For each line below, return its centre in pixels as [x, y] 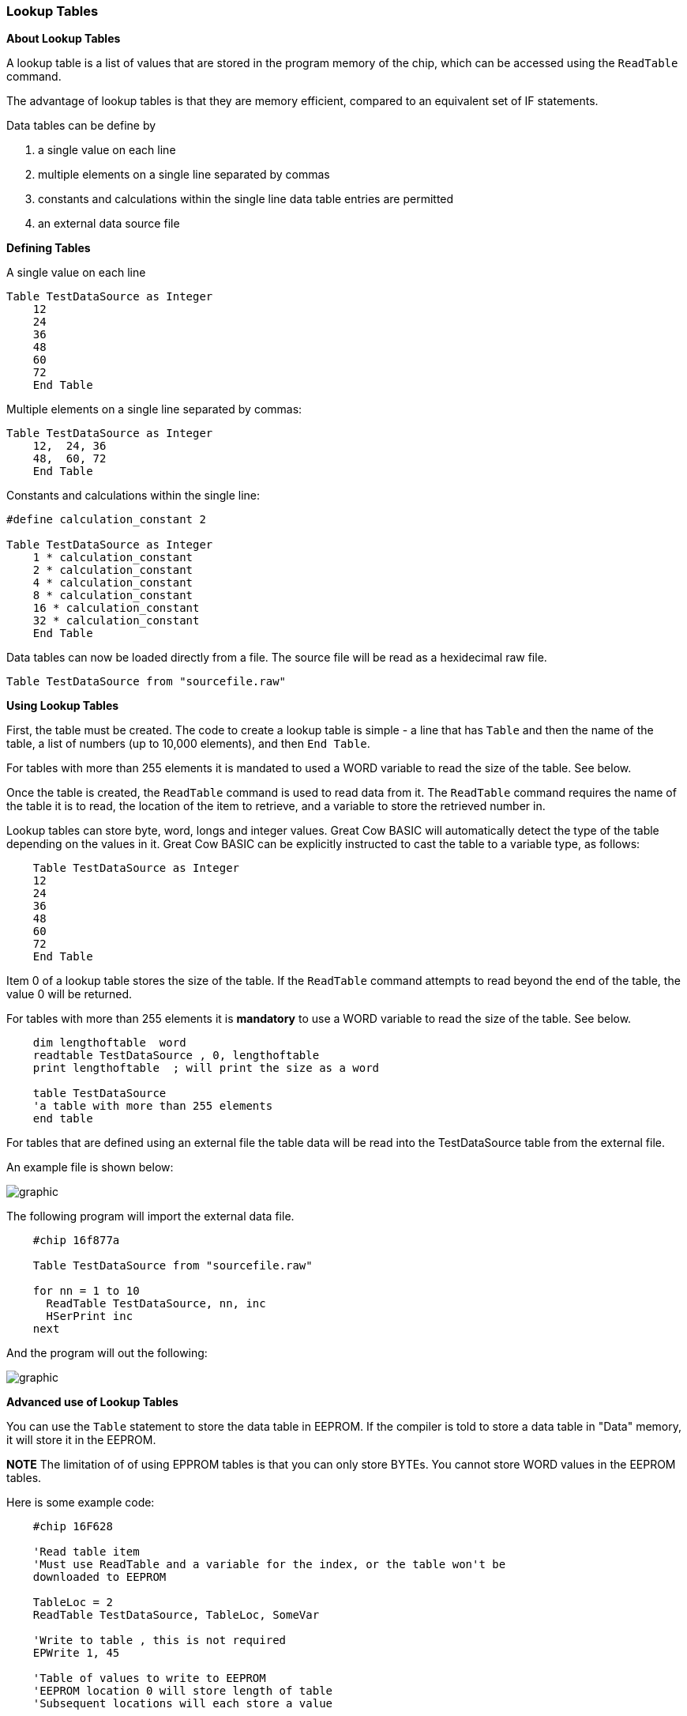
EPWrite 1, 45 [76, 1653]
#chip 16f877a [76, 1241]
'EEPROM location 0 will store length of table [183, 1691]
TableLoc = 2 [73, 1603]
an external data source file [109, 224]
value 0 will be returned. [69, 994]
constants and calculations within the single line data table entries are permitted [246, 199]
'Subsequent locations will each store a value [183, 1704]
